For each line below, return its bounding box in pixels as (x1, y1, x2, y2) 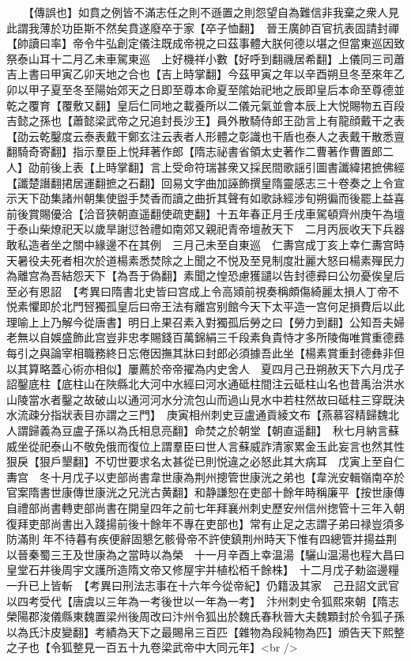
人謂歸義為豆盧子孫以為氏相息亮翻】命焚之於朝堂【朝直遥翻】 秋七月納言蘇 (6, 422, 399, 439)
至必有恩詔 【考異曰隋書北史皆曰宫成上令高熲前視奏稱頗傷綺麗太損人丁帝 (6, 282, 388, 299)
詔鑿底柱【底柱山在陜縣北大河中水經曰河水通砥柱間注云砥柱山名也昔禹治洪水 (6, 376, 405, 392)
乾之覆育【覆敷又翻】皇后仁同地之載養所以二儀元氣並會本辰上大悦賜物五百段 (6, 96, 405, 113)
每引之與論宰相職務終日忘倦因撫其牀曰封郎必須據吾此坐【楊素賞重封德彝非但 (6, 345, 405, 361)
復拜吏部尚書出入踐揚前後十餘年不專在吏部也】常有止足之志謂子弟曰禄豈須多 (6, 515, 405, 531)
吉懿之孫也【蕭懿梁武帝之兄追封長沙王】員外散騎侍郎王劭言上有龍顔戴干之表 (6, 112, 405, 129)
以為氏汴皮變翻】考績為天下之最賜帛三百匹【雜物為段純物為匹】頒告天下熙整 (6, 623, 405, 640)
